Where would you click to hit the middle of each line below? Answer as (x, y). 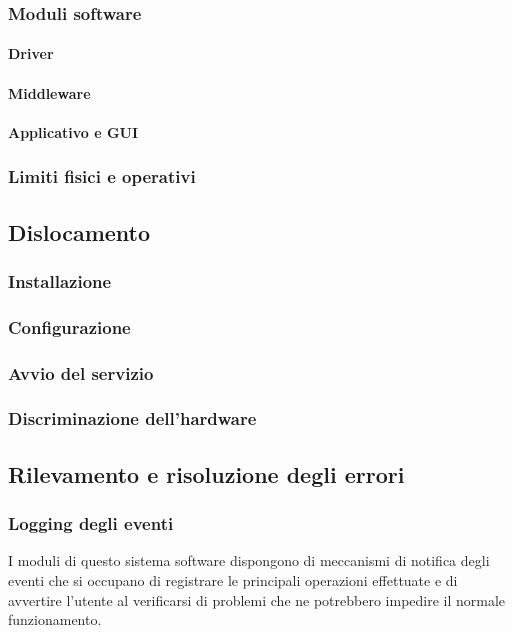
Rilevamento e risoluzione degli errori (206, 473)
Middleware (49, 92)
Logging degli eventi (91, 523)
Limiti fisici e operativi (102, 176)
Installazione (60, 280)
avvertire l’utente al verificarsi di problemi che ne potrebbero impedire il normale (257, 599)
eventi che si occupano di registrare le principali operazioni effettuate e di (233, 580)
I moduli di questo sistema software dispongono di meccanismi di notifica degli (249, 560)
